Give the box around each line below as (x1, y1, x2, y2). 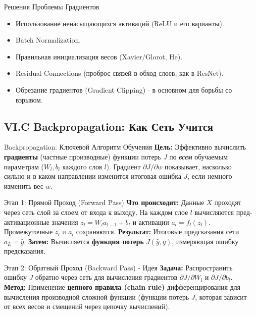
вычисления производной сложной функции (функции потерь (4, 291, 189, 302)
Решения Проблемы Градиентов (4, 1, 100, 11)
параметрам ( (4, 161, 44, 171)
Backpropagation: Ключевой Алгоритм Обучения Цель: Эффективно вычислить (4, 142, 246, 152)
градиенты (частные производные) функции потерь (4, 151, 161, 161)
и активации (132, 216, 169, 227)
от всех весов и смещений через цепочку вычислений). (4, 301, 170, 312)
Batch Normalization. (15, 35, 81, 45)
